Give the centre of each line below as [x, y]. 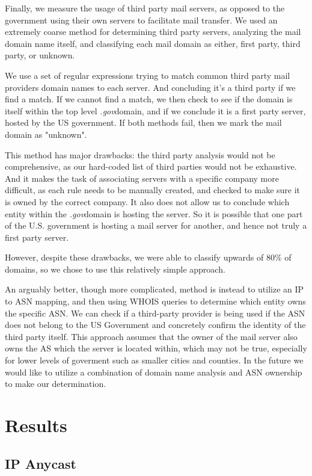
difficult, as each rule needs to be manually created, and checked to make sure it [153, 190]
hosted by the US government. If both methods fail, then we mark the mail [143, 122]
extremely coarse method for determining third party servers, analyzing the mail [153, 32]
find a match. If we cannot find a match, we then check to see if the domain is [149, 99]
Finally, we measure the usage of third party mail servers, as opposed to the [145, 8]
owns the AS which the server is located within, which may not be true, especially [156, 348]
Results [36, 425]
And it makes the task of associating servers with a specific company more [142, 178]
